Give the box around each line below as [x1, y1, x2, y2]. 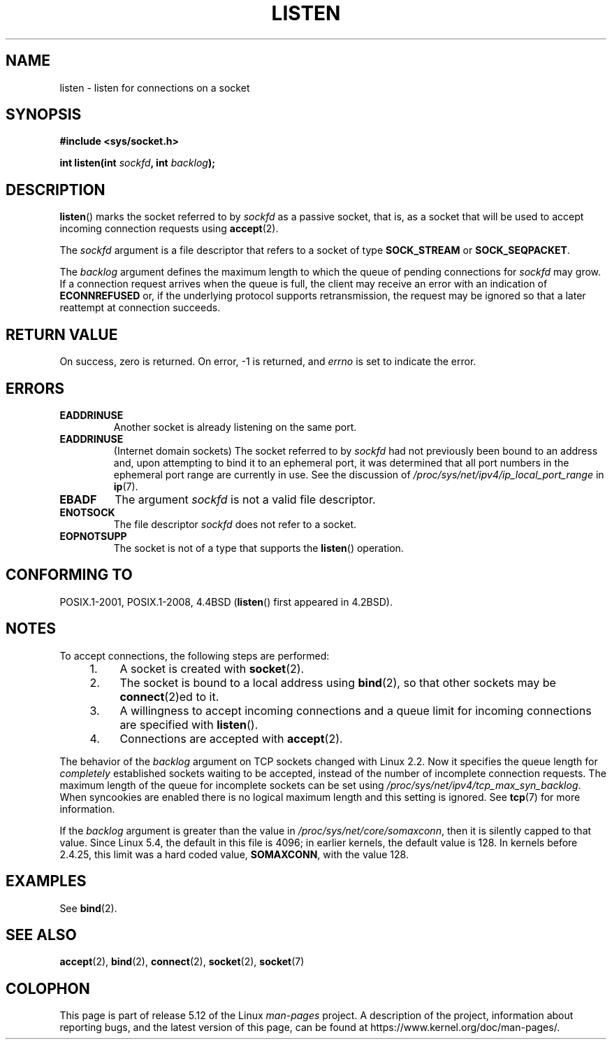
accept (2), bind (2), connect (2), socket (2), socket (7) [59, 955, 305, 968]
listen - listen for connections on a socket [59, 81, 250, 94]
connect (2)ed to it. [119, 689, 219, 704]
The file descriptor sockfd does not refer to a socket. [113, 518, 357, 530]
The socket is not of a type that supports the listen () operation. [113, 541, 404, 554]
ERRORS [6, 379, 65, 397]
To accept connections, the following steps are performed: [59, 649, 330, 662]
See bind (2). [59, 902, 117, 914]
